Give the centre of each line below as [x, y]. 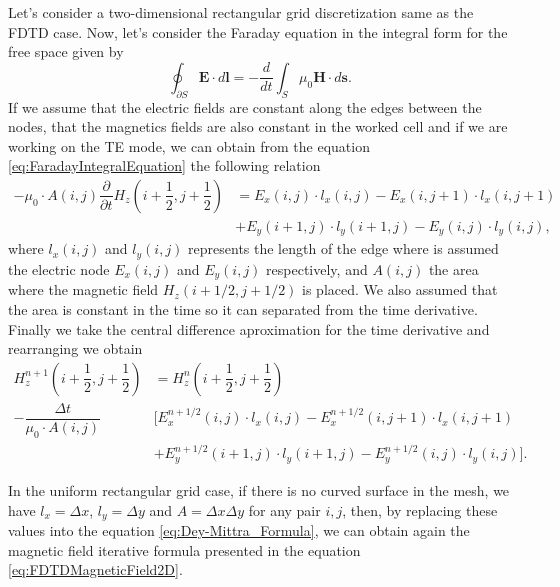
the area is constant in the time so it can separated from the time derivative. [243, 308]
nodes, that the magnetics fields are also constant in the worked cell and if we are [258, 126]
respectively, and [317, 268]
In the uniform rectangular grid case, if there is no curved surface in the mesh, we [259, 489]
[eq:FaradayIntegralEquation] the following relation [164, 165]
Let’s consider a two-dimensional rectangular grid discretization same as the [241, 12]
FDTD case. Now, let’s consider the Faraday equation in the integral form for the [258, 31]
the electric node [59, 268]
